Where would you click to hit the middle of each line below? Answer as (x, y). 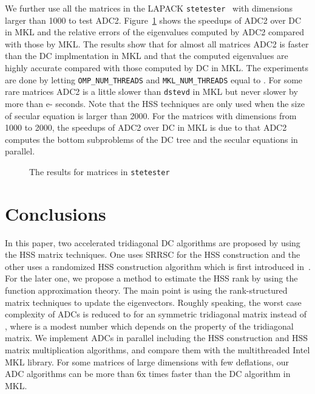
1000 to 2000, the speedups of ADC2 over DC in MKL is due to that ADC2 (146, 127)
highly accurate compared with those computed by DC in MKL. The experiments (157, 68)
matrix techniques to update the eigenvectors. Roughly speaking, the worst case (153, 302)
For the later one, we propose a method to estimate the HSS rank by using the (151, 278)
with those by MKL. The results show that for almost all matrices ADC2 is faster (157, 43)
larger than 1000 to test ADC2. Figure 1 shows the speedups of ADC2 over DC (153, 20)
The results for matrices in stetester (100, 171)
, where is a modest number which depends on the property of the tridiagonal (149, 326)
